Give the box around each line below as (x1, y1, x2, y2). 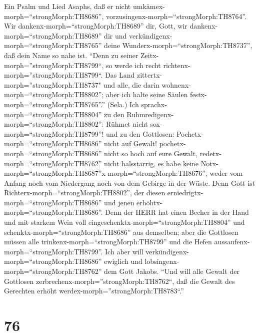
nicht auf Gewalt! (104, 138, 157, 149)
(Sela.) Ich (107, 99, 139, 109)
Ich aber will (105, 246, 143, 256)
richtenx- (163, 60, 190, 70)
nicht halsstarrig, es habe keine (104, 158, 199, 168)
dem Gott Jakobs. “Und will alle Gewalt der (104, 266, 239, 276)
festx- (190, 89, 207, 100)
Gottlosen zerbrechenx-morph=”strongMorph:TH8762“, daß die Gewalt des (4, 275, 235, 286)
